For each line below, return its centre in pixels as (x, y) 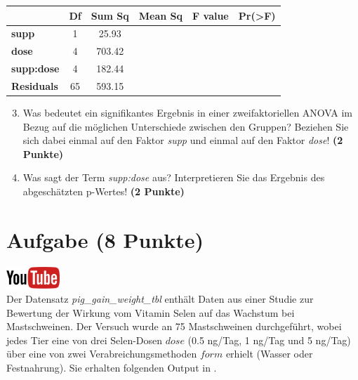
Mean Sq (161, 15)
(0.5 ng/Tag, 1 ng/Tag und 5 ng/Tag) (269, 340)
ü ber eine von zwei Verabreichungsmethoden (102, 354)
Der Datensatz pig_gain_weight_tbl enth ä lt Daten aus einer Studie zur (160, 299)
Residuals (35, 85)
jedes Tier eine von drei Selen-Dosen (85, 340)
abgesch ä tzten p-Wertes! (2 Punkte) (104, 191)
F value (211, 15)
